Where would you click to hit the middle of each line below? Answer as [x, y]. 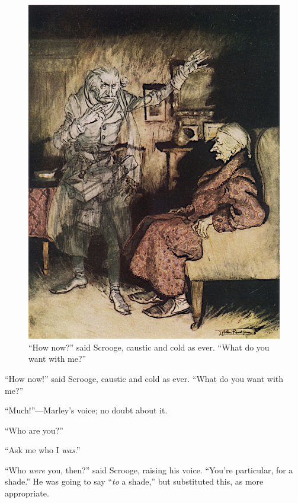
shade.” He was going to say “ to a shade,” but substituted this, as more [134, 481]
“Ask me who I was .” [43, 450]
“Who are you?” [34, 430]
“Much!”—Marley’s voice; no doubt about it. [86, 410]
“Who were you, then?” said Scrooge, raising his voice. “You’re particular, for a [149, 469]
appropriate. [27, 493]
